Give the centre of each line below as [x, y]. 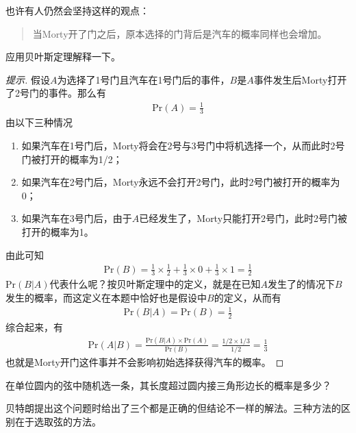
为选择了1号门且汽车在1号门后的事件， [143, 79]
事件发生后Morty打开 [300, 79]
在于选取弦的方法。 [58, 422]
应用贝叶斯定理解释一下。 [63, 57]
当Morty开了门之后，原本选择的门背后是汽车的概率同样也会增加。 [180, 33]
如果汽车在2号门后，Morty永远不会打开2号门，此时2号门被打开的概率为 [181, 182]
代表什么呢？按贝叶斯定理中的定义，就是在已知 [155, 284]
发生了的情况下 [302, 284]
